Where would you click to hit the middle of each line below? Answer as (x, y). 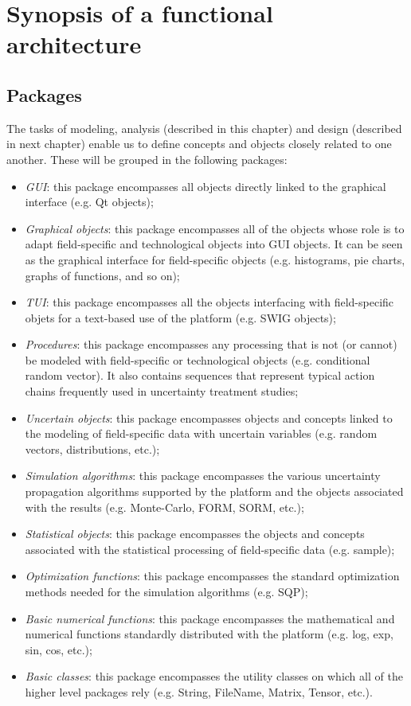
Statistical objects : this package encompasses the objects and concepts (195, 534)
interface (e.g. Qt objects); (89, 202)
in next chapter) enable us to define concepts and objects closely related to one (199, 144)
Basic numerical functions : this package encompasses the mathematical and (210, 618)
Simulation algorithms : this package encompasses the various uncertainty (203, 476)
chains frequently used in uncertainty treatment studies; (162, 391)
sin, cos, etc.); (59, 649)
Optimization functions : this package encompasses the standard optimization (212, 576)
